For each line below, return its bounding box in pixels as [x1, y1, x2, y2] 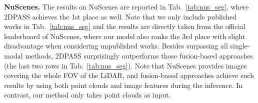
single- [230, 40, 250, 51]
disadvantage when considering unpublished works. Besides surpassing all [4, 40, 228, 51]
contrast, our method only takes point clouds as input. [4, 89, 171, 100]
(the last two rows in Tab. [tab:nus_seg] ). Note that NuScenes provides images [4, 60, 247, 70]
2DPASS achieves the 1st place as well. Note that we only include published [4, 11, 237, 21]
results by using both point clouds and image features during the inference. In [4, 79, 243, 90]
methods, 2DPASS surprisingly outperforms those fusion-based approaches [25, 50, 253, 60]
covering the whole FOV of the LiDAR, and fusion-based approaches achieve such [4, 70, 254, 80]
